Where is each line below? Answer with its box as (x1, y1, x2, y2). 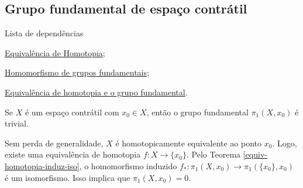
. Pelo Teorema (187, 148, 241, 160)
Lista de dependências (5, 27, 84, 39)
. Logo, (272, 136, 297, 149)
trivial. (5, 117, 29, 129)
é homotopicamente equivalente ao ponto (115, 136, 262, 149)
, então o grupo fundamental (146, 105, 249, 118)
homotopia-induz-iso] (5, 159, 80, 172)
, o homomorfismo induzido (79, 159, 177, 172)
